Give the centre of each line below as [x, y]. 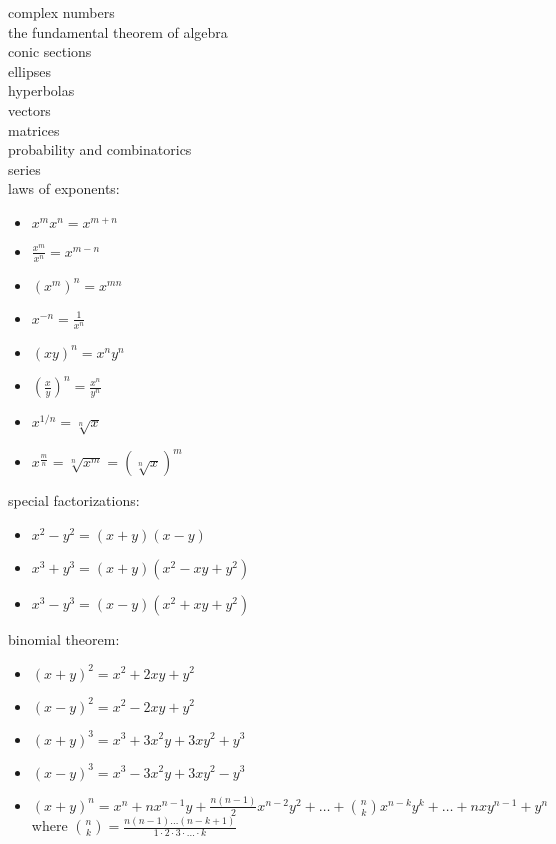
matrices [34, 129]
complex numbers [61, 12]
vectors [29, 109]
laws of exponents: [64, 188]
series [24, 168]
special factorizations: [74, 500]
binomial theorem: [64, 638]
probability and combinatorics [100, 149]
